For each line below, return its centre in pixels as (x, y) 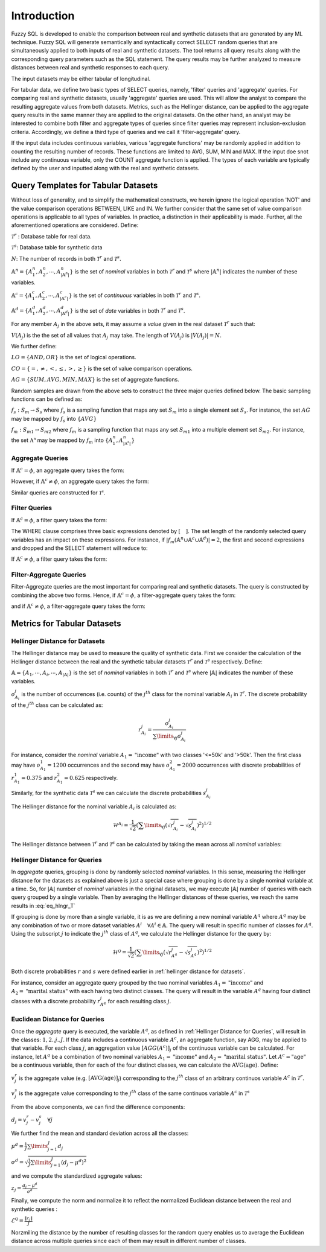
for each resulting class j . (139, 1001)
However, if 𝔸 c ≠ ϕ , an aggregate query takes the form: (80, 481)
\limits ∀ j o (169, 737)
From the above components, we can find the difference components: (98, 1107)
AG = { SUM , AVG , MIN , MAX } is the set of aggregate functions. (95, 380)
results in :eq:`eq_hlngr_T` (43, 905)
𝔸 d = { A (22, 310)
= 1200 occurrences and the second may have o (109, 765)
